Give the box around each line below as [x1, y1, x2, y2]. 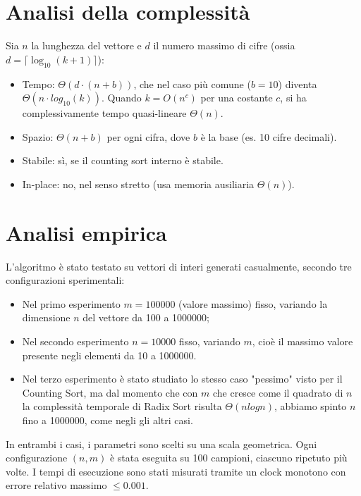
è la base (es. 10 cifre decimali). [200, 129, 337, 144]
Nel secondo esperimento [22, 333, 129, 348]
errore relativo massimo [6, 478, 107, 492]
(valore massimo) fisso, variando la [178, 296, 328, 311]
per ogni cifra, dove [106, 129, 190, 144]
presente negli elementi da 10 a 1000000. [22, 347, 197, 362]
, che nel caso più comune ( [133, 76, 251, 91]
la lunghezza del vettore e [31, 38, 142, 53]
